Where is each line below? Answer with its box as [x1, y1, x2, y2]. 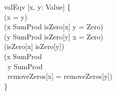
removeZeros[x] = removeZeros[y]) [7, 71, 112, 81]
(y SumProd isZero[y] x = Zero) [4, 31, 103, 41]
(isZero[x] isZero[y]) [4, 41, 65, 52]
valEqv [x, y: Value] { [4, 2, 71, 12]
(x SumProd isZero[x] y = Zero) [4, 21, 103, 32]
